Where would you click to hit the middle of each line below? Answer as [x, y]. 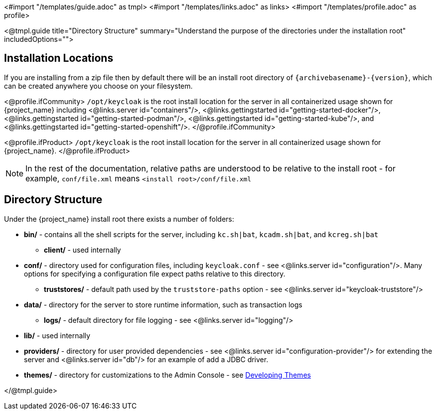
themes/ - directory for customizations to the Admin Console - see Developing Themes [167, 375]
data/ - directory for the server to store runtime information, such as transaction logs [163, 304]
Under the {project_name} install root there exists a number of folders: [119, 219]
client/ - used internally [82, 250]
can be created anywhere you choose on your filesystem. [98, 86]
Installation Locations [59, 58]
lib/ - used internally [57, 335]
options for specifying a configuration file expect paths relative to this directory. [155, 274]
